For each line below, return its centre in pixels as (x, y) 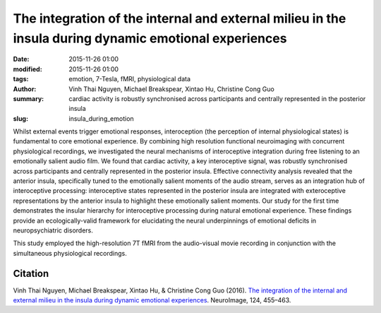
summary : (29, 98)
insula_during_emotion (101, 118)
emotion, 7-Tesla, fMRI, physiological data (129, 79)
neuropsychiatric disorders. (53, 230)
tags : (21, 79)
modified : (28, 69)
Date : (21, 59)
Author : (25, 89)
